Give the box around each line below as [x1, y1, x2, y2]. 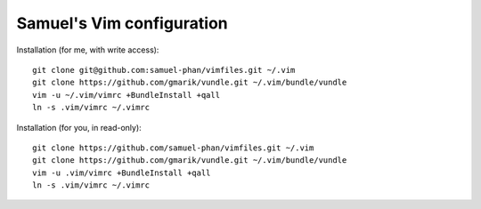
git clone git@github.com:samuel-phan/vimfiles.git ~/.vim [32, 65, 296, 75]
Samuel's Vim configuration [16, 13, 228, 33]
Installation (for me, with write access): [16, 44, 159, 55]
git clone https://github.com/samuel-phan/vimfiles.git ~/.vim [32, 142, 314, 153]
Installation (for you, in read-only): [16, 122, 142, 133]
